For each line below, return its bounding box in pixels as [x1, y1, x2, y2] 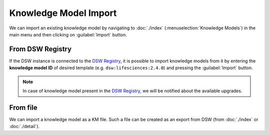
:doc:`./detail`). [9, 124, 40, 130]
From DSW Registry [9, 45, 72, 53]
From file [9, 103, 37, 112]
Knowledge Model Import [9, 7, 117, 18]
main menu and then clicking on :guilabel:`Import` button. [9, 31, 127, 37]
